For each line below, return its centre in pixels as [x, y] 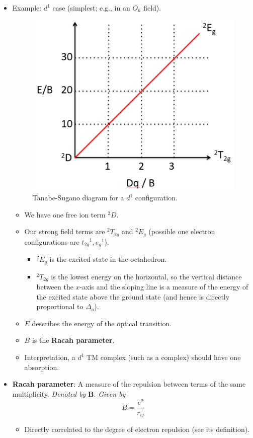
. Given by [110, 393]
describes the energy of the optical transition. [102, 323]
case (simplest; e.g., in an [91, 8]
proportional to [60, 306]
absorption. [42, 367]
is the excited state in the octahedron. [108, 259]
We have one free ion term [65, 214]
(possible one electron [182, 231]
